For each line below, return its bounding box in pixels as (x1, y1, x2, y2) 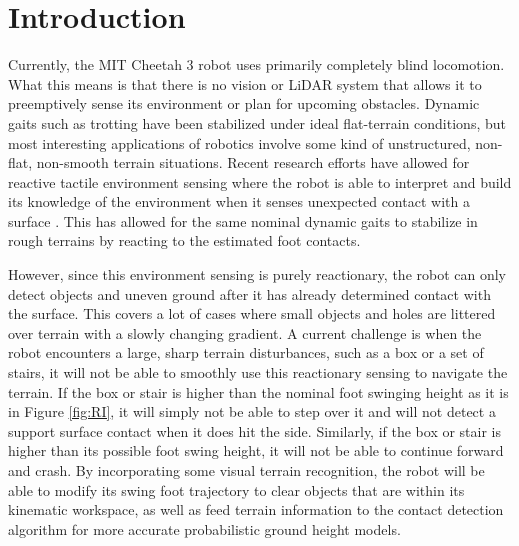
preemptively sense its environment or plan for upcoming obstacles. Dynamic (8, 93, 480, 114)
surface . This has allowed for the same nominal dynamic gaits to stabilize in (8, 210, 478, 231)
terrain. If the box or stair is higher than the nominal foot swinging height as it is (8, 381, 509, 402)
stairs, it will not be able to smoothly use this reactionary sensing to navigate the (8, 362, 508, 383)
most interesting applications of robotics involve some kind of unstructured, (8, 132, 471, 153)
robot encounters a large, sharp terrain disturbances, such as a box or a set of (8, 342, 484, 363)
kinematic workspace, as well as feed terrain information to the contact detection (8, 499, 504, 520)
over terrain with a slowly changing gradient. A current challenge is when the (8, 322, 482, 343)
